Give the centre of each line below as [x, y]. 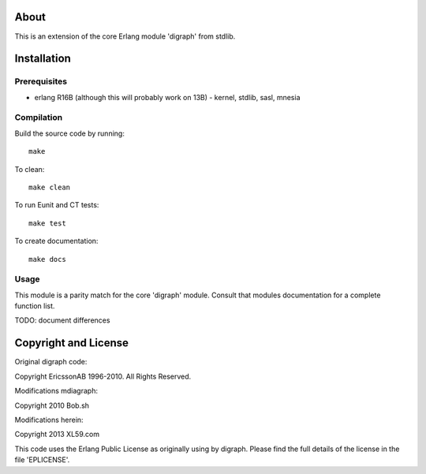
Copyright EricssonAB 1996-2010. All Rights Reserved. [103, 376]
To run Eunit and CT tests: [57, 205]
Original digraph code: [51, 362]
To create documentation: [56, 241]
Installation [43, 59]
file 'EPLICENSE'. [42, 460]
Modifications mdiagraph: [56, 391]
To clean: [30, 169]
